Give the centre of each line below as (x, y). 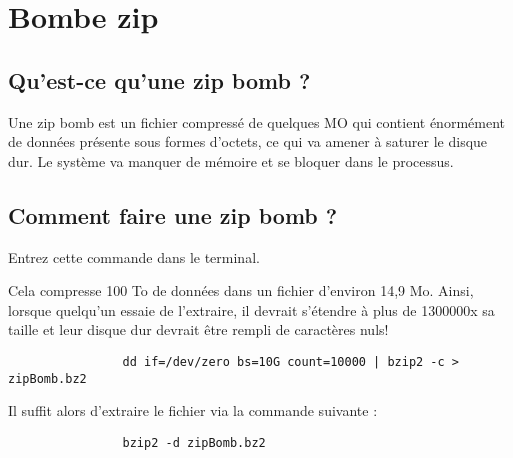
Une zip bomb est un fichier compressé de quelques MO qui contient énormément (256, 121)
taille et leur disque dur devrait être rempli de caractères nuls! (198, 329)
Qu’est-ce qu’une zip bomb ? (159, 79)
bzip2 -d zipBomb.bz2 (194, 442)
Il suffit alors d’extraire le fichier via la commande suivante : (193, 410)
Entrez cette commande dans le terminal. (134, 256)
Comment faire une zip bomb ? (173, 214)
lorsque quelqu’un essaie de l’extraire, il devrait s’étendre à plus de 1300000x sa (251, 309)
